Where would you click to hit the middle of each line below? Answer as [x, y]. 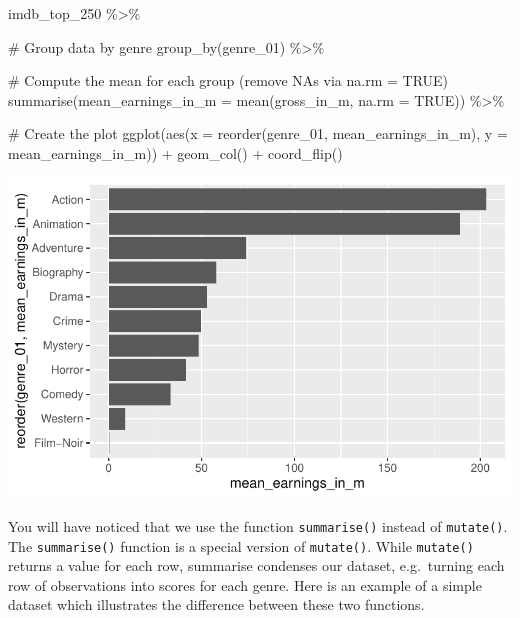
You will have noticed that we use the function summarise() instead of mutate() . [258, 525]
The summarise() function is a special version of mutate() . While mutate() [241, 545]
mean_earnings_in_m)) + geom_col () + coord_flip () [175, 152]
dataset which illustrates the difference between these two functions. [216, 604]
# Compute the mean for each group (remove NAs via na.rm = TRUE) [228, 80]
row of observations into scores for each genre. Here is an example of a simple [245, 584]
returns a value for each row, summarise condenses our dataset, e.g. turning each [256, 565]
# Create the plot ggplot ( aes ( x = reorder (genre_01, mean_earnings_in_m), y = [258, 133]
